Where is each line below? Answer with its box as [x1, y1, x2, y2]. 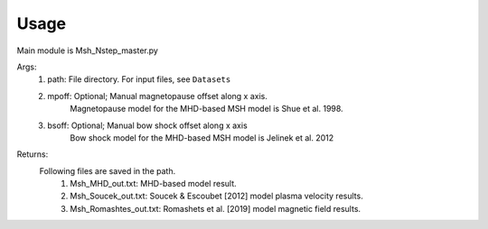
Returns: [16, 149, 49, 160]
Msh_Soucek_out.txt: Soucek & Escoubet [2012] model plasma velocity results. [70, 190, 363, 202]
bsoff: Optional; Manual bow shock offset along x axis [47, 120, 248, 131]
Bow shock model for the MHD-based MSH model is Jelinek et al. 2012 [70, 132, 334, 143]
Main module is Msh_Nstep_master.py [16, 45, 158, 56]
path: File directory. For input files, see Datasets [47, 74, 231, 85]
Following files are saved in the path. [39, 165, 176, 176]
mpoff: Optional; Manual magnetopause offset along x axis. [47, 90, 268, 101]
